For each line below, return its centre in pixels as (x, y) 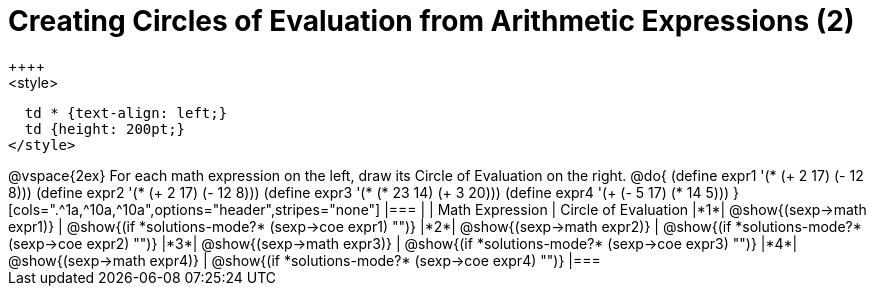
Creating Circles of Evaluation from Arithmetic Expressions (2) (431, 21)
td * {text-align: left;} (126, 112)
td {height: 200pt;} (105, 128)
